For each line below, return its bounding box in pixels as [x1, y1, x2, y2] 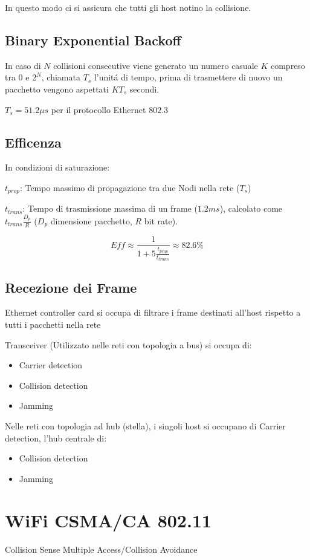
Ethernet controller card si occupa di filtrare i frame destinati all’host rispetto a [5, 306, 301, 319]
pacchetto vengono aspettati [5, 82, 109, 95]
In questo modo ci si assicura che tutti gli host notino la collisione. [5, 1, 251, 13]
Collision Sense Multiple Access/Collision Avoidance [5, 542, 198, 555]
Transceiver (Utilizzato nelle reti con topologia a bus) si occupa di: [5, 338, 252, 351]
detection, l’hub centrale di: [5, 431, 107, 444]
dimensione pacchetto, [50, 214, 132, 227]
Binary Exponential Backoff [5, 30, 181, 49]
